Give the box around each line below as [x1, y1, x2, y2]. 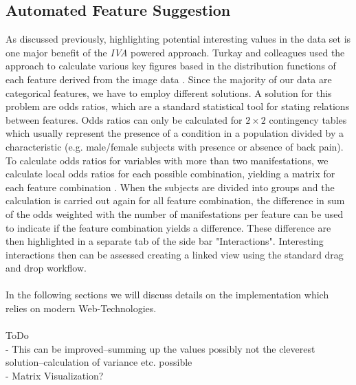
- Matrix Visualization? [5, 368, 104, 383]
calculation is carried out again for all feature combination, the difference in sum [5, 193, 345, 208]
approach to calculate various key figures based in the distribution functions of [5, 58, 336, 73]
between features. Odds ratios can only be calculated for [5, 112, 243, 126]
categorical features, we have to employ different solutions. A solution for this [5, 85, 332, 100]
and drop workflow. [5, 261, 87, 275]
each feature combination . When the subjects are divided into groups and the [5, 179, 335, 194]
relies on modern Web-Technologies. [5, 301, 157, 316]
